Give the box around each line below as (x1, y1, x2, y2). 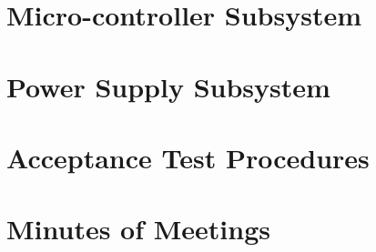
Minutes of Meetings (6, 210, 270, 247)
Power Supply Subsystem (6, 67, 330, 105)
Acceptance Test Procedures (6, 138, 370, 176)
